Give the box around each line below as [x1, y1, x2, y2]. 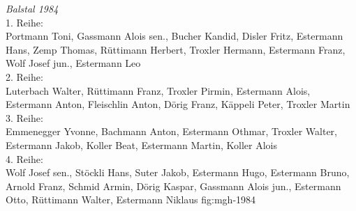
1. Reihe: [6, 15, 43, 29]
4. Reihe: [6, 151, 43, 166]
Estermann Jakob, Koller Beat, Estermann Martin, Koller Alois [6, 137, 277, 152]
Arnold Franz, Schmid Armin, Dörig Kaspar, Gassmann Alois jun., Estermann [6, 178, 341, 193]
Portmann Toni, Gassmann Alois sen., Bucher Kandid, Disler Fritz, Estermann [6, 29, 343, 43]
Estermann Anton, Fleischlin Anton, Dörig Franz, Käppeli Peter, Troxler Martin [6, 97, 350, 111]
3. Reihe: [6, 110, 43, 125]
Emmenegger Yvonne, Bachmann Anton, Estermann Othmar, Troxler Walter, [6, 124, 337, 139]
